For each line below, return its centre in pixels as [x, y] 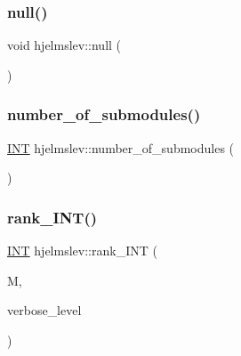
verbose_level [44, 310]
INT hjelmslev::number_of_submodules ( [121, 147]
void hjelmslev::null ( [64, 45]
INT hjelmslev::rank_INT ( [82, 251]
